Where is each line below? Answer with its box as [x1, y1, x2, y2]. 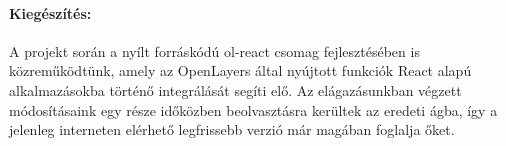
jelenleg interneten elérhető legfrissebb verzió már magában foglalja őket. [9, 119, 455, 140]
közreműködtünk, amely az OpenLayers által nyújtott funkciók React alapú [9, 60, 472, 81]
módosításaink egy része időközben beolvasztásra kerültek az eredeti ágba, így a [9, 99, 498, 120]
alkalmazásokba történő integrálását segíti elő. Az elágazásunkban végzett [9, 79, 462, 100]
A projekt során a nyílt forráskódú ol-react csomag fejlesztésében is [9, 40, 420, 61]
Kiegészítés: [9, 2, 92, 23]
